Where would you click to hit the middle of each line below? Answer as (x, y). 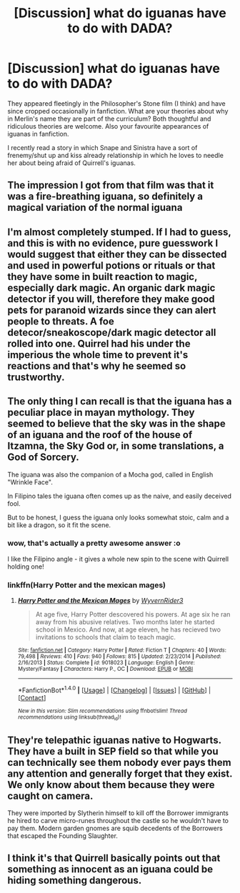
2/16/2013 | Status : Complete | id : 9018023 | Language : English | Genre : (106, 663)
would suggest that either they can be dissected (117, 254)
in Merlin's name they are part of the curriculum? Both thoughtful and (109, 119)
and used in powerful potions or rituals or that (111, 265)
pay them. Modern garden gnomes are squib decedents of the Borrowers (115, 828)
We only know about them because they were (111, 785)
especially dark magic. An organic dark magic (111, 288)
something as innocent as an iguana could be (110, 869)
